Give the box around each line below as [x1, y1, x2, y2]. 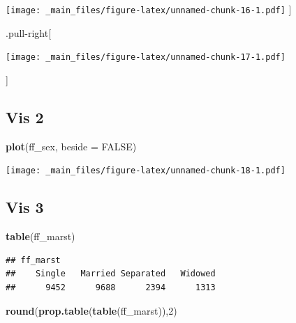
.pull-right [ [6, 25, 52, 40]
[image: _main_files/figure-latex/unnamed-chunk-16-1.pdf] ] [6, 2, 292, 16]
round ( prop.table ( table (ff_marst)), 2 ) [6, 303, 177, 317]
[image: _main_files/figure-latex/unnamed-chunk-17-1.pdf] [6, 52, 286, 63]
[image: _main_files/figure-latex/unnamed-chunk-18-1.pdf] [6, 166, 286, 176]
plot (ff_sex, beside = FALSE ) [6, 139, 137, 153]
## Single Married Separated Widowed [6, 269, 216, 279]
